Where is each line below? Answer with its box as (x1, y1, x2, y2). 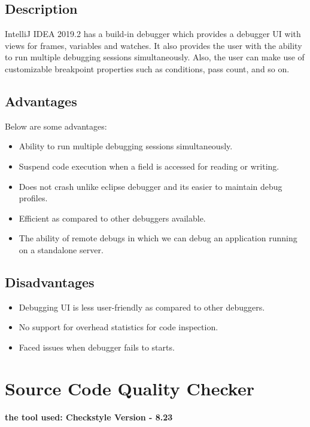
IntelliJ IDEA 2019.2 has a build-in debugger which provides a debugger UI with (5, 27, 301, 40)
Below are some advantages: (5, 119, 107, 132)
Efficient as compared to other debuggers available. (19, 211, 206, 224)
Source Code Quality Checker (5, 376, 254, 400)
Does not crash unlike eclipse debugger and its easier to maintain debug (19, 180, 282, 192)
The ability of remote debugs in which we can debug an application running (19, 232, 297, 244)
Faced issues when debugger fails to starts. (19, 340, 175, 353)
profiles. (19, 192, 48, 204)
